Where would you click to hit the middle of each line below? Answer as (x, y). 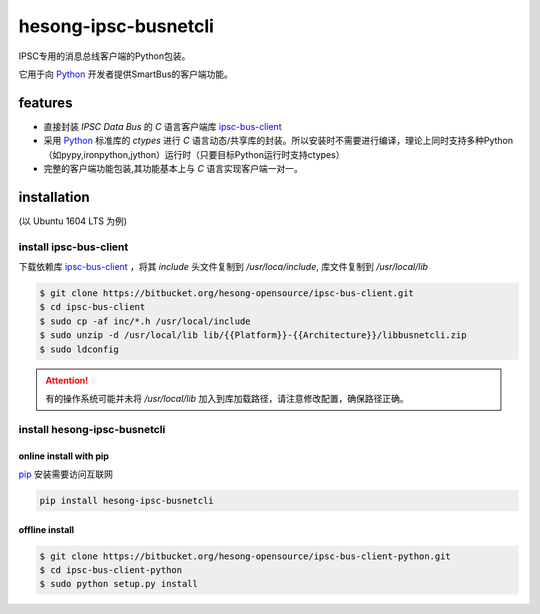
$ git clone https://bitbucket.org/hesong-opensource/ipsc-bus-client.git (227, 293)
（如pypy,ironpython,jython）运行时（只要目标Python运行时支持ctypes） (194, 154)
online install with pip (64, 456)
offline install (46, 529)
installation (54, 196)
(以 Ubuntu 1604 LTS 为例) (73, 221)
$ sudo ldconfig (79, 349)
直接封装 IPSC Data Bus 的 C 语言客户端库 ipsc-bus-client (162, 126)
